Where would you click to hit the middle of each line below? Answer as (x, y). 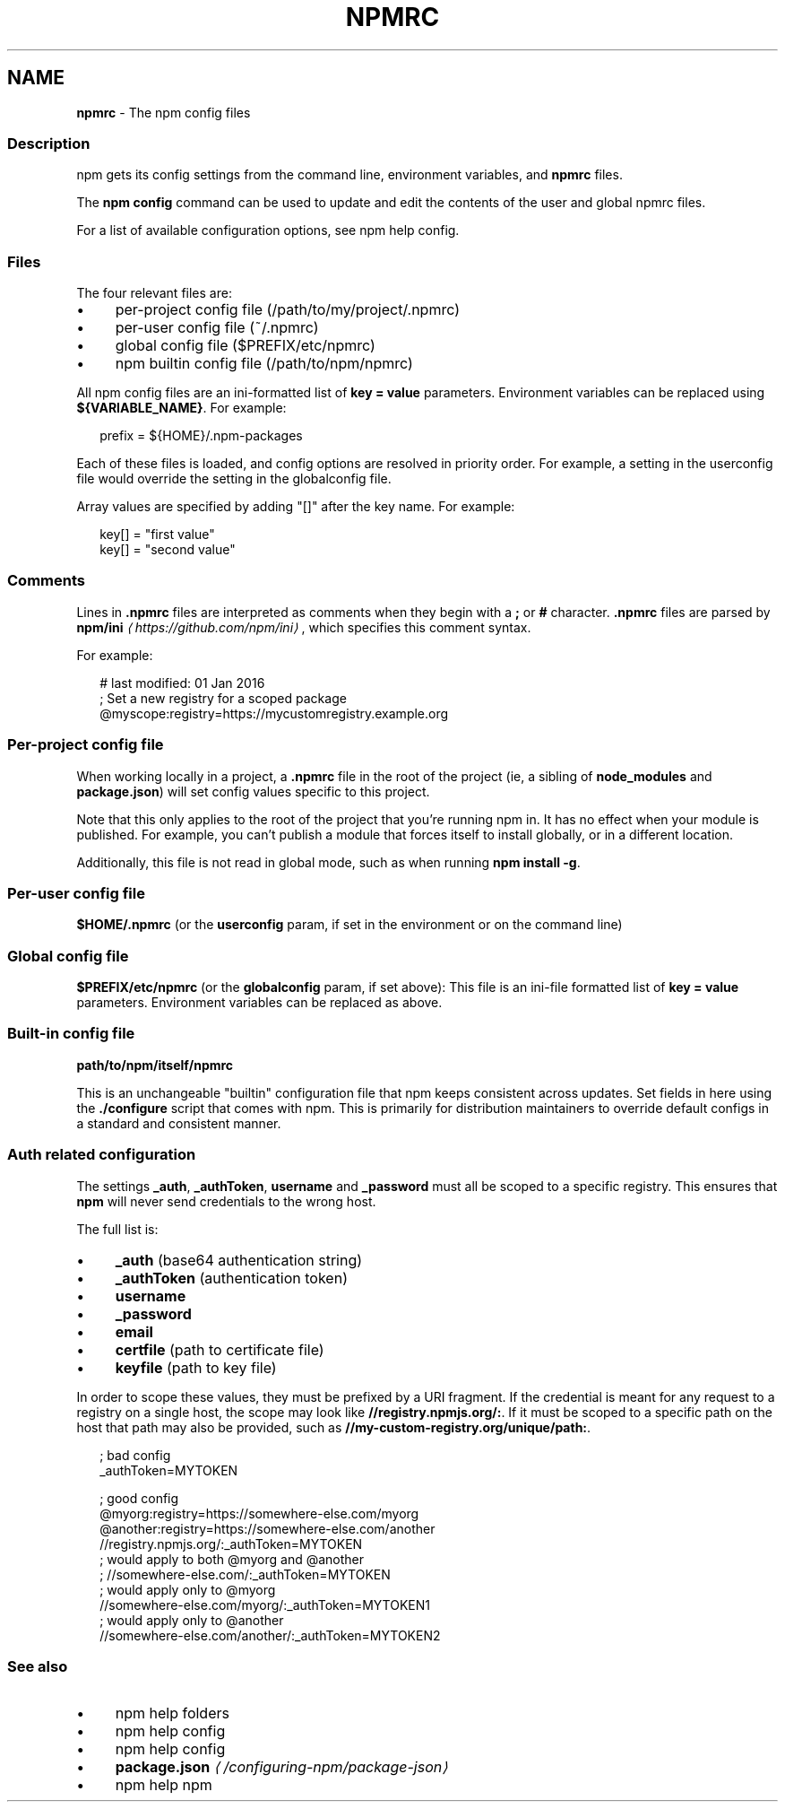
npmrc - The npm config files (164, 112)
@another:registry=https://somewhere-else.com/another (267, 1528)
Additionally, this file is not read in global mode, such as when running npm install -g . (328, 862)
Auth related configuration (102, 1155)
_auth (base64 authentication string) (239, 1260)
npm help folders (172, 1713)
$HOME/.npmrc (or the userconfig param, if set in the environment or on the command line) (349, 925)
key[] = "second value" (168, 550)
